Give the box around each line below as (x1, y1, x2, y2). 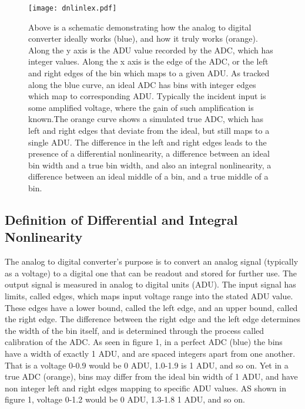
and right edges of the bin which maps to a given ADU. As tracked (28, 67, 270, 79)
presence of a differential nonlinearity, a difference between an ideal (28, 147, 270, 160)
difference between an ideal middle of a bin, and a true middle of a (28, 170, 269, 182)
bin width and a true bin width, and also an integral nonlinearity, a (28, 158, 272, 171)
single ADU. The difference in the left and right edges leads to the (28, 136, 267, 148)
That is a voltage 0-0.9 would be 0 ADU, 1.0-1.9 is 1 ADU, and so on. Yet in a (5, 359, 289, 371)
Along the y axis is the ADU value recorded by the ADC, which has (28, 43, 273, 56)
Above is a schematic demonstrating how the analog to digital (28, 21, 252, 33)
